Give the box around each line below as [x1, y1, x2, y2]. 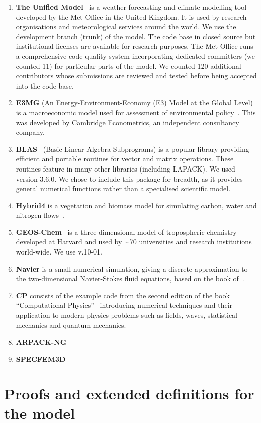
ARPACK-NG [16, 336, 67, 347]
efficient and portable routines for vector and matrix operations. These [16, 153, 234, 164]
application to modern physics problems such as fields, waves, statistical [16, 310, 237, 320]
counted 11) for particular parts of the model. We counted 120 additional [16, 60, 241, 71]
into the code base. [16, 80, 74, 91]
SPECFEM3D [16, 353, 66, 364]
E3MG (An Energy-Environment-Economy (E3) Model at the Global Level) [16, 97, 253, 108]
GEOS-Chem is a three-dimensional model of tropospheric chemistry [16, 226, 237, 237]
